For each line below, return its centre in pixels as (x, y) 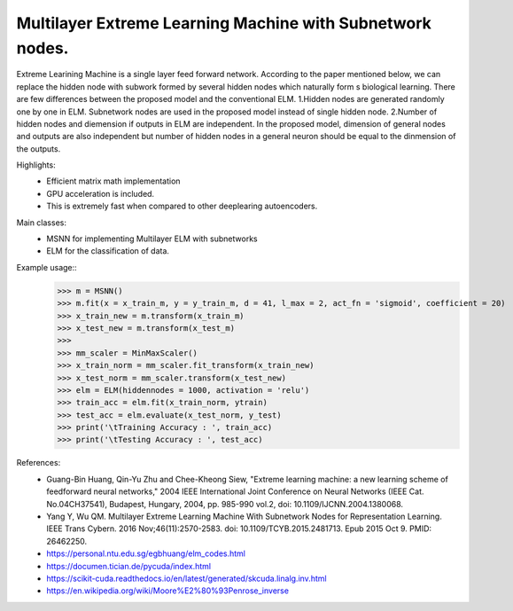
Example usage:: (47, 267)
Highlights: (36, 165)
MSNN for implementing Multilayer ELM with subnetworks (152, 239)
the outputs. (39, 149)
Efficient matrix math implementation (113, 181)
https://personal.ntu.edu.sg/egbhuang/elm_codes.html (146, 553)
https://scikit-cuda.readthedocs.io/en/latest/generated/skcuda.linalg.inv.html (187, 578)
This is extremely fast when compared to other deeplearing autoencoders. (182, 206)
